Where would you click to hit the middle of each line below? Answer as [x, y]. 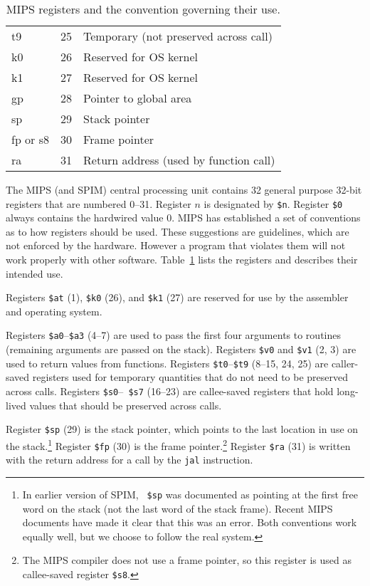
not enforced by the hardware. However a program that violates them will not [176, 245]
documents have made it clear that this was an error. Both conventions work [190, 522]
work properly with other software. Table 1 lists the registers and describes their [182, 260]
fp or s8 [31, 139]
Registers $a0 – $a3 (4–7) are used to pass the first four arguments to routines [173, 335]
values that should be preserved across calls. [126, 405]
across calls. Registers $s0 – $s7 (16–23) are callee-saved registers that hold [170, 391]
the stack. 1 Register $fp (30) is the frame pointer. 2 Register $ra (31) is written [178, 444]
